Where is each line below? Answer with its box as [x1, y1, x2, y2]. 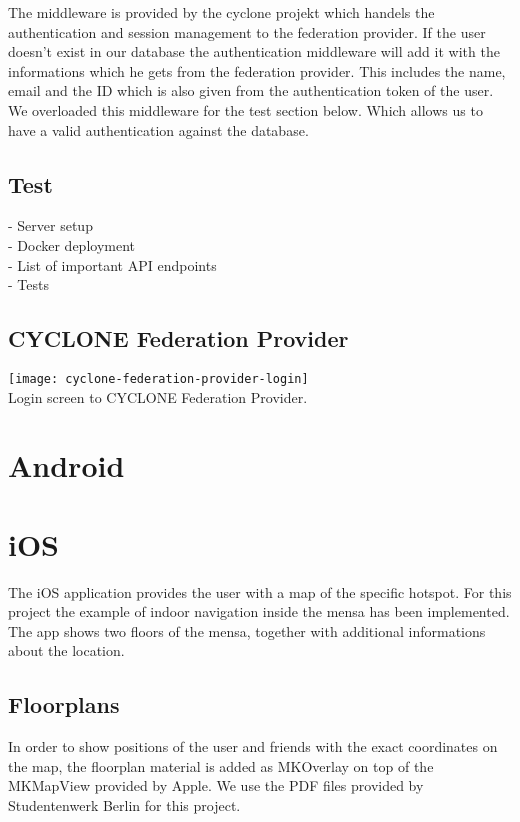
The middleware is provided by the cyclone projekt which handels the [8, 2, 435, 22]
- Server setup [8, 215, 93, 236]
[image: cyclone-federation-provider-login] [8, 371, 309, 386]
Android [8, 445, 125, 486]
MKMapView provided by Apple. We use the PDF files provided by [8, 775, 424, 796]
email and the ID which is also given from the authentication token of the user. [8, 80, 494, 101]
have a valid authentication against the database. [8, 119, 309, 140]
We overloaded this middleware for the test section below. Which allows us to [8, 99, 483, 120]
